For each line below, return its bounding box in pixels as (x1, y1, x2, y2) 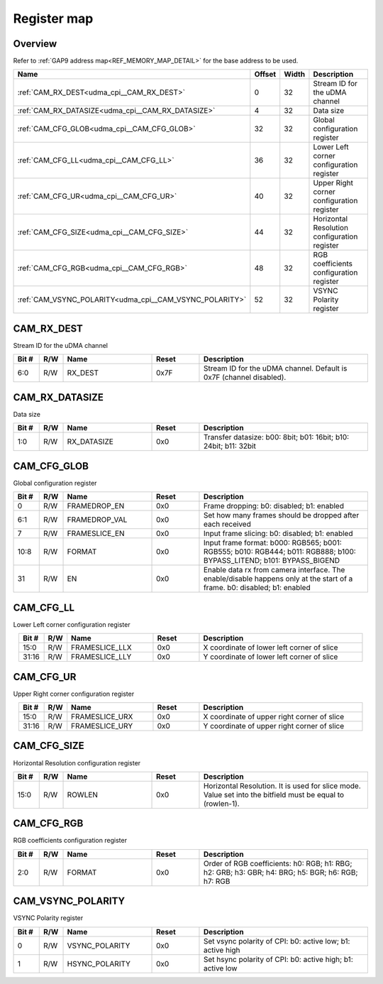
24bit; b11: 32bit (203, 441, 257, 451)
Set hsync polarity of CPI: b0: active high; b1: (203, 954, 354, 964)
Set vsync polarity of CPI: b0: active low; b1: (203, 936, 350, 946)
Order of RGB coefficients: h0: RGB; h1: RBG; (203, 858, 353, 868)
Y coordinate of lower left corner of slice (203, 652, 338, 662)
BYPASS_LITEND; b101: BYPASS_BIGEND (203, 556, 340, 566)
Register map (13, 11, 94, 26)
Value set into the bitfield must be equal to (203, 789, 344, 799)
